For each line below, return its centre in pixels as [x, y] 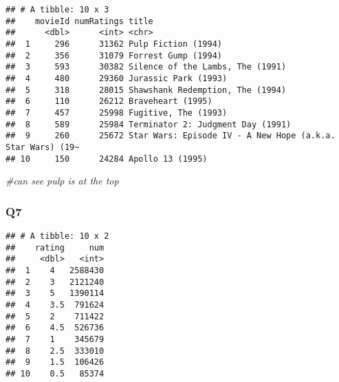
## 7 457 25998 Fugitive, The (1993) [117, 113]
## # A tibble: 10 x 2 [57, 236]
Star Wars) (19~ [43, 147]
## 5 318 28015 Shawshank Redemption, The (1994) [146, 90]
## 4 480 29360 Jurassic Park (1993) [117, 78]
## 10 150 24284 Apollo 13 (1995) [107, 159]
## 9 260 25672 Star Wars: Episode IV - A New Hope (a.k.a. [171, 136]
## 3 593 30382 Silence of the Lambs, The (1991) [146, 67]
